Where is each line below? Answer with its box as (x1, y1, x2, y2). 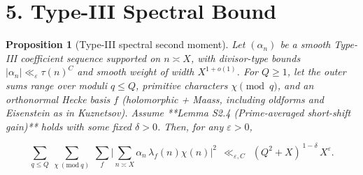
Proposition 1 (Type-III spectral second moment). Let (6, 37, 245, 52)
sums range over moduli (6, 77, 107, 92)
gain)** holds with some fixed (6, 119, 132, 133)
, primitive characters (135, 77, 228, 92)
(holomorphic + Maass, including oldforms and (122, 91, 324, 106)
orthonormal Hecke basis (6, 91, 111, 106)
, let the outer (287, 64, 346, 79)
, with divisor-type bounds (190, 50, 301, 65)
